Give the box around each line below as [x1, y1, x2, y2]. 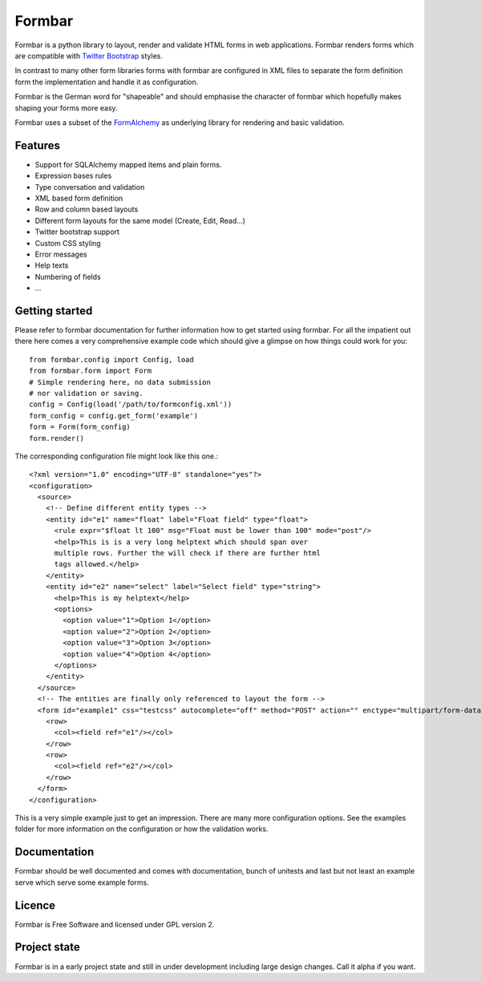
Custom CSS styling [34, 238, 101, 248]
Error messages [34, 249, 87, 259]
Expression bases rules [34, 171, 112, 180]
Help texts [34, 260, 69, 270]
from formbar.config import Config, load [29, 355, 194, 364]
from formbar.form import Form [29, 366, 152, 376]
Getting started [14, 304, 93, 317]
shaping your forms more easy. [14, 103, 118, 112]
